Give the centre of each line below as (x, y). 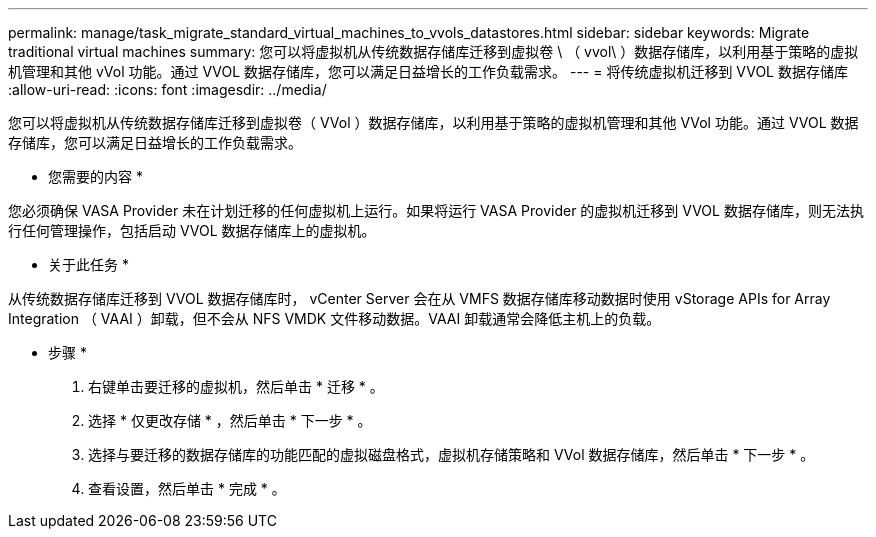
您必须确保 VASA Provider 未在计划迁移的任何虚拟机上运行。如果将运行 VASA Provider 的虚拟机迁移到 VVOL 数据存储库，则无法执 (436, 210)
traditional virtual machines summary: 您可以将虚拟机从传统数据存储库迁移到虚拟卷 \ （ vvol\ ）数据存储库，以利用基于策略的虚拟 (433, 51)
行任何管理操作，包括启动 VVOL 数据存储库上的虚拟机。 (192, 230)
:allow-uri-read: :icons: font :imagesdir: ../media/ (167, 89)
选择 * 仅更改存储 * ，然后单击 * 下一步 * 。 (230, 420)
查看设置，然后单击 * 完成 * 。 (187, 488)
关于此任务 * (88, 264)
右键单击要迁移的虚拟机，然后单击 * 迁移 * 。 (236, 386)
